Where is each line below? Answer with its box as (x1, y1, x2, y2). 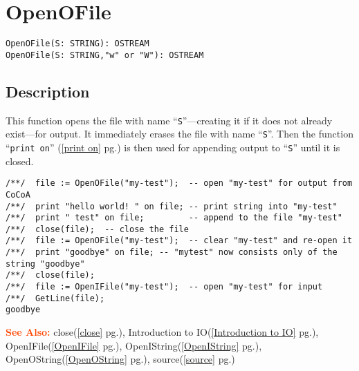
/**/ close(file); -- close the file (6, 224, 189, 234)
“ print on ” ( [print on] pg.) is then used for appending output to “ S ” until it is (6, 140, 340, 154)
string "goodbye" (6, 258, 85, 269)
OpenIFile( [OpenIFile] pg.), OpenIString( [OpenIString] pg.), (6, 338, 262, 352)
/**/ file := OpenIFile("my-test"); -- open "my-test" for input (6, 282, 323, 292)
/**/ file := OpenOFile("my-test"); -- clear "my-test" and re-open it (6, 236, 353, 246)
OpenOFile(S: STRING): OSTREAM (6, 39, 149, 49)
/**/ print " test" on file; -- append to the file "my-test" (6, 213, 342, 223)
